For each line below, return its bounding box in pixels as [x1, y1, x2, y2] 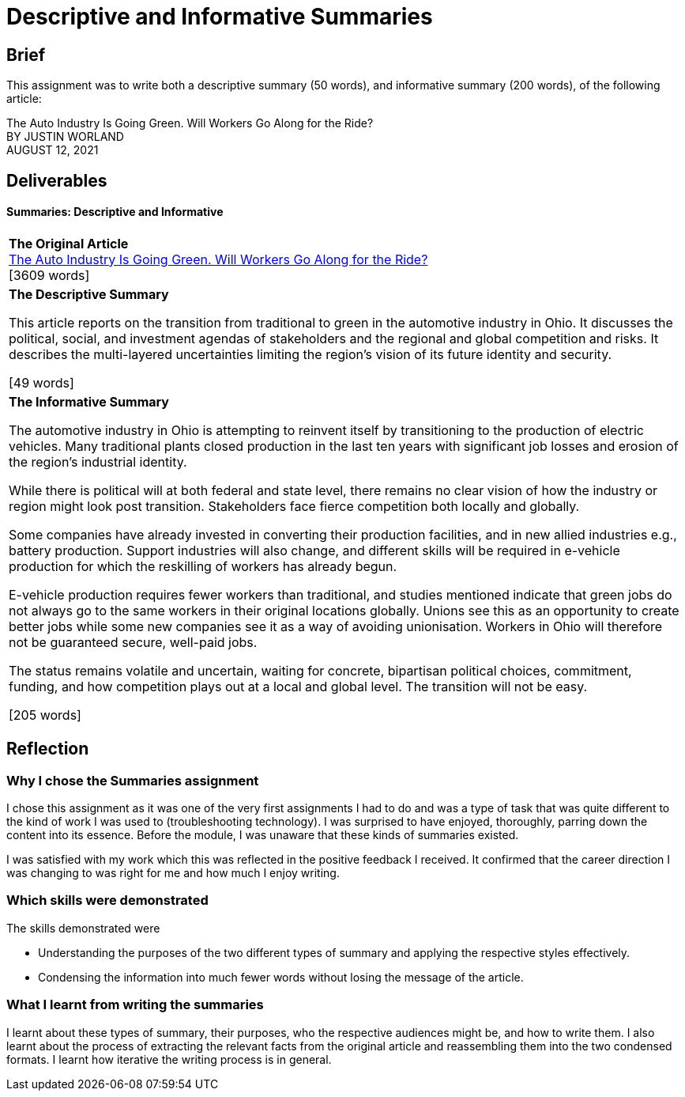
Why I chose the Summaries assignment [6, 772, 259, 789]
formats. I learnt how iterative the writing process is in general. [6, 1052, 332, 1066]
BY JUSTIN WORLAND [6, 130, 124, 144]
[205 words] [9, 706, 81, 723]
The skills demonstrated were [6, 921, 160, 935]
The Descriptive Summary [9, 286, 169, 302]
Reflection [6, 739, 89, 759]
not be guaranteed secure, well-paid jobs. [9, 634, 258, 650]
